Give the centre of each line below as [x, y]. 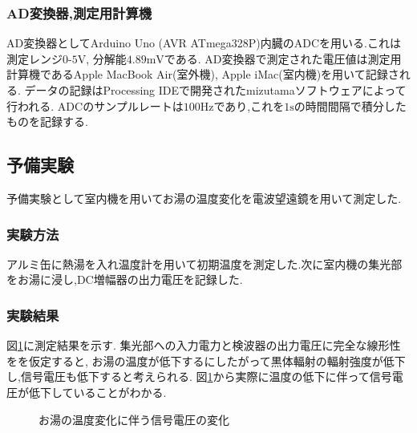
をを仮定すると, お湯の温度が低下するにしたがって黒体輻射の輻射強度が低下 [206, 360]
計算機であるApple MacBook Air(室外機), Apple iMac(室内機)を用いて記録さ [203, 74]
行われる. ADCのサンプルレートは [95, 105]
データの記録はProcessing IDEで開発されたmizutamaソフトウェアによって [215, 90]
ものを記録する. [47, 121]
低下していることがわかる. [97, 392]
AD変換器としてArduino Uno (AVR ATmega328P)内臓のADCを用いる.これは [204, 43]
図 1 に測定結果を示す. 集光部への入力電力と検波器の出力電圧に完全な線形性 [204, 345]
